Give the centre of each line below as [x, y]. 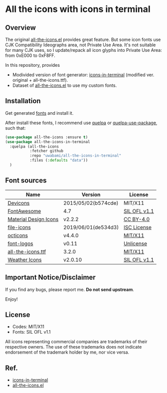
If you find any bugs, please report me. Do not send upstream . [70, 289]
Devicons [19, 203]
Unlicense [136, 243]
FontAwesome [24, 211]
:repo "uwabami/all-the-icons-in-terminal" [76, 156]
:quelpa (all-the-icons [34, 146]
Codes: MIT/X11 [28, 327]
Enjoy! [12, 299]
